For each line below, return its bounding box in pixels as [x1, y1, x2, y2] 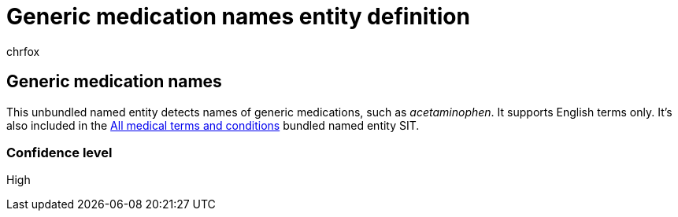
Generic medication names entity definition [6, 3, 470, 30]
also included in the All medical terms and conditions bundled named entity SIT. [6, 118, 420, 132]
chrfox [6, 44, 40, 58]
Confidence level [6, 144, 113, 160]
